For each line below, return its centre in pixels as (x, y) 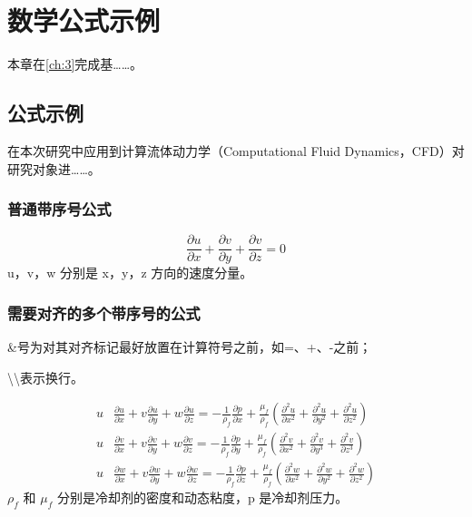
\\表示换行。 (45, 377)
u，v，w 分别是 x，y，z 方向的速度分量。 (130, 273)
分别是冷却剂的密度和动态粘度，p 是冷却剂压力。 (202, 497)
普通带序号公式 (59, 209)
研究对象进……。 (54, 168)
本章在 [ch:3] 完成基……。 (75, 64)
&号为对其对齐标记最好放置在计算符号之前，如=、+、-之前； (190, 347)
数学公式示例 (84, 20)
